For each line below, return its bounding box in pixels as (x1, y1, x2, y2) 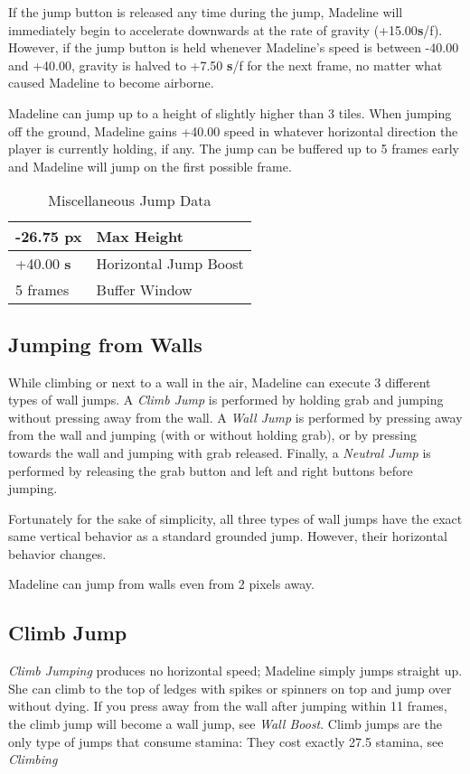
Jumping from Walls (8, 330, 202, 358)
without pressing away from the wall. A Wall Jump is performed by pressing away (8, 407, 463, 426)
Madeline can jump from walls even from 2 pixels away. (8, 574, 315, 593)
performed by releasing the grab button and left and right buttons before (8, 461, 413, 480)
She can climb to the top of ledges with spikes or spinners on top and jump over (8, 678, 452, 697)
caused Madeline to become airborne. (8, 73, 214, 92)
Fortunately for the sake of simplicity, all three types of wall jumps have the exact (8, 508, 463, 527)
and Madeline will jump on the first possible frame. (8, 156, 292, 175)
